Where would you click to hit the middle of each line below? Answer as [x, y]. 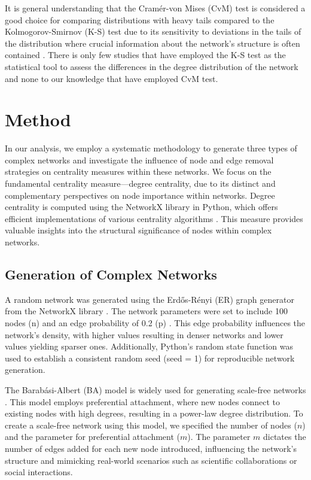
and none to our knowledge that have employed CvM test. [112, 78]
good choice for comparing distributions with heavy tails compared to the [140, 19]
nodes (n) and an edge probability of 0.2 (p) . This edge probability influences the [155, 323]
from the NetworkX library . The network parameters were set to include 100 [146, 311]
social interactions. [39, 472]
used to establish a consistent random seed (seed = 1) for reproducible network [150, 358]
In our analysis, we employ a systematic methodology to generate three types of [151, 148]
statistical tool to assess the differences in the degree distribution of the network [152, 66]
